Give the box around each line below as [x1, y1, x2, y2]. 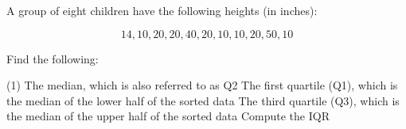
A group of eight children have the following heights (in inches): [6, 2, 318, 18]
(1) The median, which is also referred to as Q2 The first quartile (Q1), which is [6, 77, 398, 93]
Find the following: [6, 50, 99, 66]
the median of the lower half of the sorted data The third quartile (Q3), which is [6, 92, 400, 108]
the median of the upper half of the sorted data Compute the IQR [6, 108, 330, 124]
